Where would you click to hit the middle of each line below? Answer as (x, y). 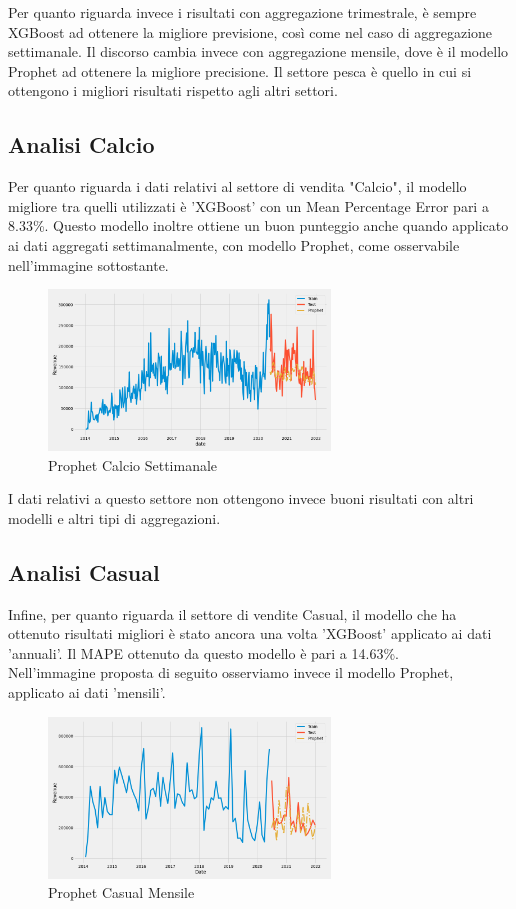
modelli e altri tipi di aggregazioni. (114, 517)
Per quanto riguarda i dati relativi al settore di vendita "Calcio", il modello (237, 186)
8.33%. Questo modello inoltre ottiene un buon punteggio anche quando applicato (258, 225)
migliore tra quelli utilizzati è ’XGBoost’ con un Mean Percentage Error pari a (248, 205)
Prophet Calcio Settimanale (133, 464)
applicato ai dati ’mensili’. (87, 692)
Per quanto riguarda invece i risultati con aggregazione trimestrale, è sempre (242, 12)
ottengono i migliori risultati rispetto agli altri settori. (173, 90)
